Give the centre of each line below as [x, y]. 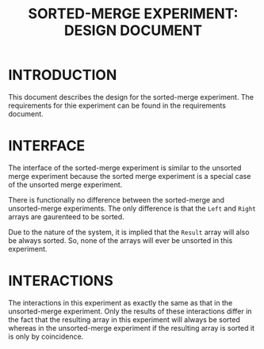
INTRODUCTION [63, 75]
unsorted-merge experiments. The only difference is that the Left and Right [132, 208]
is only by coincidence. [46, 336]
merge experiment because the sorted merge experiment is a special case [130, 176]
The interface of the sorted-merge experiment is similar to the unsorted [125, 168]
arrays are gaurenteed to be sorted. [66, 216]
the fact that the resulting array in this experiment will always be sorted [124, 319]
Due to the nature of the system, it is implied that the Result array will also [129, 232]
